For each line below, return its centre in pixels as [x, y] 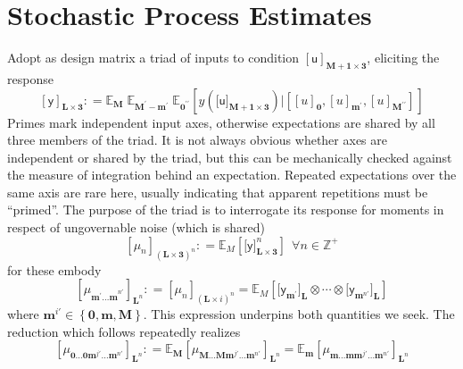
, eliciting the [403, 58]
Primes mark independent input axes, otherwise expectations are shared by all [221, 122]
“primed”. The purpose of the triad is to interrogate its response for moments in [226, 210]
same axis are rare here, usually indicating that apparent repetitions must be [218, 192]
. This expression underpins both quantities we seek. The [299, 313]
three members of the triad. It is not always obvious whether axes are [197, 140]
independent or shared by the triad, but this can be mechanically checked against [230, 157]
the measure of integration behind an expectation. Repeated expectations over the [232, 175]
